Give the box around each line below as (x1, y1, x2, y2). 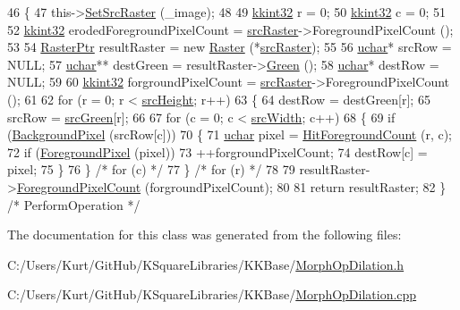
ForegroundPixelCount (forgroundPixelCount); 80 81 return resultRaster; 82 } (16, 177, 447, 196)
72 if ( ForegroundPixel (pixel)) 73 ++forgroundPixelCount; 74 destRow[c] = (7, 142, 428, 161)
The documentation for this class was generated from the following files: (7, 225, 402, 244)
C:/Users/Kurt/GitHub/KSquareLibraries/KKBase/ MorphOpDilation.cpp (7, 285, 417, 304)
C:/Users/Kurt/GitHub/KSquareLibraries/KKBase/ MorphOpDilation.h (7, 255, 405, 273)
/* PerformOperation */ (7, 195, 141, 214)
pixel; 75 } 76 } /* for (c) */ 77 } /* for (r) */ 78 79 (7, 160, 295, 179)
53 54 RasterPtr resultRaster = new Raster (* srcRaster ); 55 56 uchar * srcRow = (7, 38, 452, 56)
